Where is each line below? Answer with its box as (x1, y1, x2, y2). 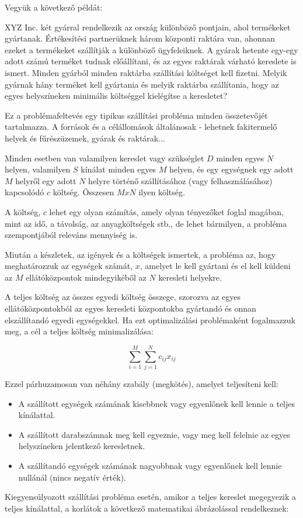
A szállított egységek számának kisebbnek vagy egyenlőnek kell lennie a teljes (18, 397, 295, 409)
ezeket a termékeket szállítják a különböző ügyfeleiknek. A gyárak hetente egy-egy (5, 43, 298, 56)
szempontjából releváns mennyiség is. (5, 229, 138, 241)
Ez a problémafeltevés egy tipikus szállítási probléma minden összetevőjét (5, 109, 268, 121)
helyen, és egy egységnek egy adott (169, 163, 294, 175)
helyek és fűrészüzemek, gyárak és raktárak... (5, 132, 165, 144)
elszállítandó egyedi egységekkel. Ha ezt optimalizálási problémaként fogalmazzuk (5, 313, 296, 326)
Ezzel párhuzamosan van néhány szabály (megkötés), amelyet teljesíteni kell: (5, 377, 278, 389)
